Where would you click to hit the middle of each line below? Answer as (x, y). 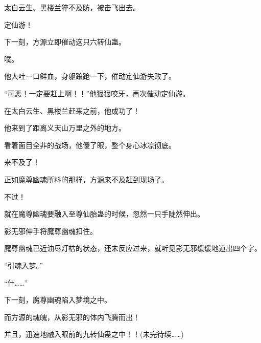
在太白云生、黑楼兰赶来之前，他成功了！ (72, 110)
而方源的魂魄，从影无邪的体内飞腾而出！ (72, 317)
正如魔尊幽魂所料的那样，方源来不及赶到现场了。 (86, 179)
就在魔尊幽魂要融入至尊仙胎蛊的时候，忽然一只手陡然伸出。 (104, 214)
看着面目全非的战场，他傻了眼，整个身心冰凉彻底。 (90, 145)
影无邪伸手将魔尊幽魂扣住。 (51, 231)
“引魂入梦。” (24, 265)
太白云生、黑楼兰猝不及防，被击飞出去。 (72, 7)
